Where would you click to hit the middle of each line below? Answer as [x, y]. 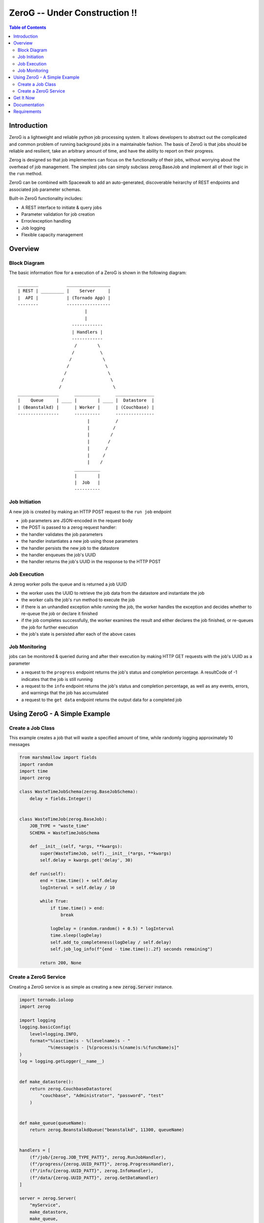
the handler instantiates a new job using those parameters [80, 541]
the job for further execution [50, 627]
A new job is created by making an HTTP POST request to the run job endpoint [90, 512]
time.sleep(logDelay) [76, 935]
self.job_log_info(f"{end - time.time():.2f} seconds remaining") [131, 949]
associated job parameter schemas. [45, 189]
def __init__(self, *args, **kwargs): [76, 847]
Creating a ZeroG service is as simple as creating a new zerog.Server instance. [91, 987]
